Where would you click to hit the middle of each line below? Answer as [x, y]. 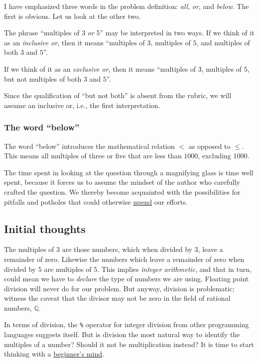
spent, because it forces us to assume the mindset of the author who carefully [122, 182]
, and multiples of [223, 42]
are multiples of [68, 269]
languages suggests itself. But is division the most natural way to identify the [122, 334]
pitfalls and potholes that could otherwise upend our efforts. [96, 201]
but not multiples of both [43, 78]
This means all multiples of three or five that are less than [93, 156]
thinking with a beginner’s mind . [54, 354]
